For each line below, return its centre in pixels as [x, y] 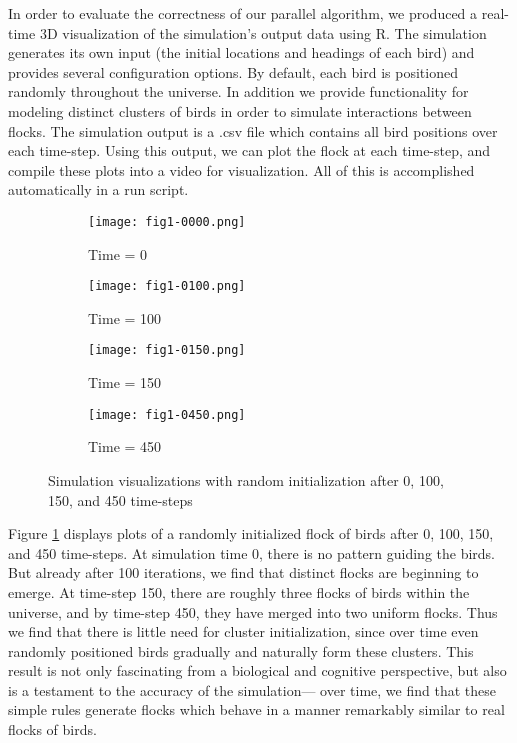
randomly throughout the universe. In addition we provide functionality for [238, 91]
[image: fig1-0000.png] [167, 221]
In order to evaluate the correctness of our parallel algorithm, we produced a [243, 13]
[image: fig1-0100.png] [167, 286]
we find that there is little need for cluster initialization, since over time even [243, 631]
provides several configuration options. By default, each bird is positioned [233, 71]
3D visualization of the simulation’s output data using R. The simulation [263, 32]
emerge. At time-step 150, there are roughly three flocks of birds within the [239, 591]
